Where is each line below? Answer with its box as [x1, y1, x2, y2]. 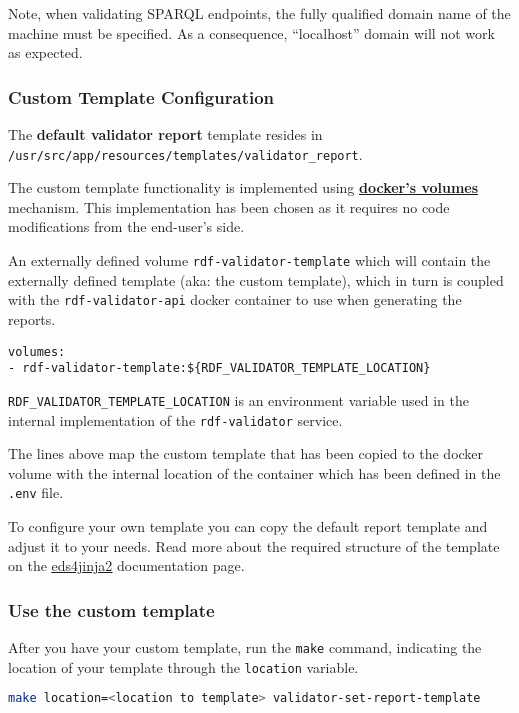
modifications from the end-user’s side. [8, 216, 245, 237]
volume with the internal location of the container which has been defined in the [8, 462, 501, 483]
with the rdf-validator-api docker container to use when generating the [8, 289, 462, 310]
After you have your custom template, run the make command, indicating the [8, 637, 482, 657]
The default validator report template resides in [8, 124, 323, 144]
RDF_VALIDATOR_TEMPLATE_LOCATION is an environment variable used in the [8, 389, 469, 410]
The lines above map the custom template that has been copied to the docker [8, 443, 484, 464]
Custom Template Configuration [8, 84, 275, 109]
